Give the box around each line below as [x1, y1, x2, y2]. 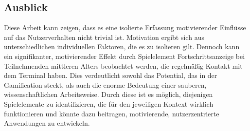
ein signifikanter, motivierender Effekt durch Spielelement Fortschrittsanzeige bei [4, 51, 245, 61]
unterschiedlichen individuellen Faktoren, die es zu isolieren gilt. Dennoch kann [4, 41, 240, 52]
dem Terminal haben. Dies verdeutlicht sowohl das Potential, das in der [4, 70, 217, 80]
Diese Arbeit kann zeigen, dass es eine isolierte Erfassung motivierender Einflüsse [4, 22, 246, 33]
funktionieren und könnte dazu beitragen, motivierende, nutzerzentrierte [4, 108, 219, 118]
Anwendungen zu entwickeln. [4, 118, 90, 128]
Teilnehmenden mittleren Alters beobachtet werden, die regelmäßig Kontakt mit [4, 60, 243, 71]
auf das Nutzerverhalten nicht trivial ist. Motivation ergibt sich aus [4, 32, 204, 42]
